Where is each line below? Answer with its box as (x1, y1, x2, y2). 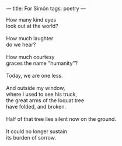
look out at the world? (6, 23, 58, 29)
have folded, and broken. (6, 103, 66, 110)
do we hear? (6, 41, 36, 48)
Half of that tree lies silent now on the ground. (6, 116, 117, 122)
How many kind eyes (6, 16, 57, 23)
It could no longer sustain (6, 128, 67, 135)
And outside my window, (6, 85, 65, 91)
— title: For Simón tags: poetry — (6, 5, 86, 12)
